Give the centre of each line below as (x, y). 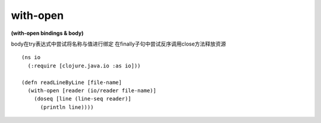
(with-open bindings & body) (47, 33)
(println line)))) (67, 107)
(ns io (31, 57)
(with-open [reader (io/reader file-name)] (92, 90)
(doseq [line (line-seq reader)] (83, 99)
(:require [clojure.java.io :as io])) (84, 66)
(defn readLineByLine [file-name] (72, 82)
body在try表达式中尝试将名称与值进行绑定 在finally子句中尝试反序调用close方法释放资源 (119, 44)
